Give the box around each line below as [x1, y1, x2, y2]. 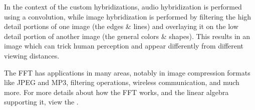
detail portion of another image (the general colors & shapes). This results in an [4, 30, 250, 41]
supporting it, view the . [4, 96, 79, 107]
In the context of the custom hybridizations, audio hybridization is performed [4, 1, 242, 11]
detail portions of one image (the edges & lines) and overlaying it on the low [4, 21, 238, 31]
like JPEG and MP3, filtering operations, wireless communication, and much [4, 77, 239, 87]
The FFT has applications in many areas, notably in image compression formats [4, 67, 250, 77]
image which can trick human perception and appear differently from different [4, 40, 243, 51]
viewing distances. [4, 50, 60, 60]
